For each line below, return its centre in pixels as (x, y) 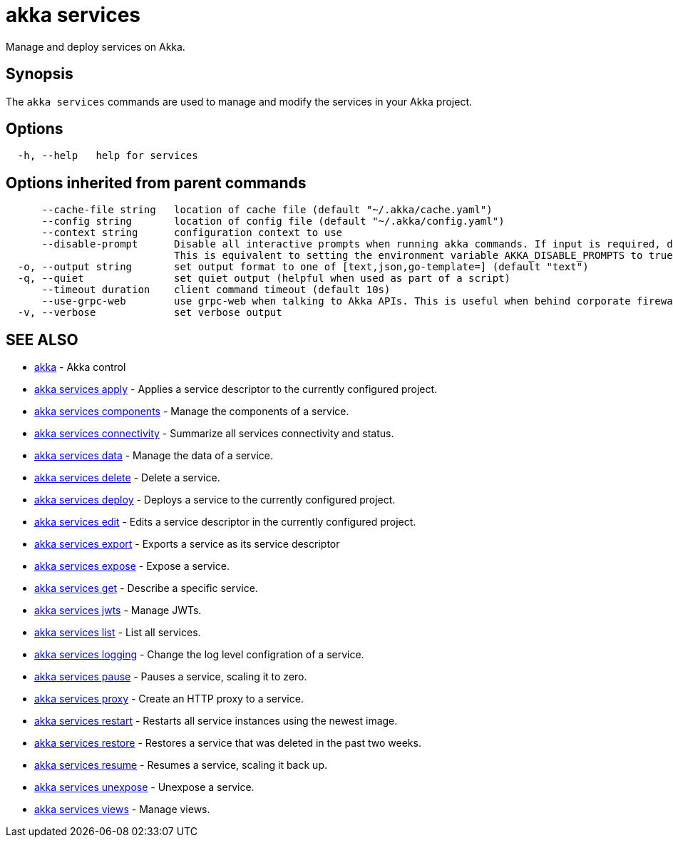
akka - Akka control (80, 367)
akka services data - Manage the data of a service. (154, 456)
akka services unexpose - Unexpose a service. (144, 787)
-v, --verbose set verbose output (150, 313)
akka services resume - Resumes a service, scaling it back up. (181, 765)
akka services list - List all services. (118, 633)
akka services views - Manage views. (122, 809)
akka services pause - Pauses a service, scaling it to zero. (171, 677)
